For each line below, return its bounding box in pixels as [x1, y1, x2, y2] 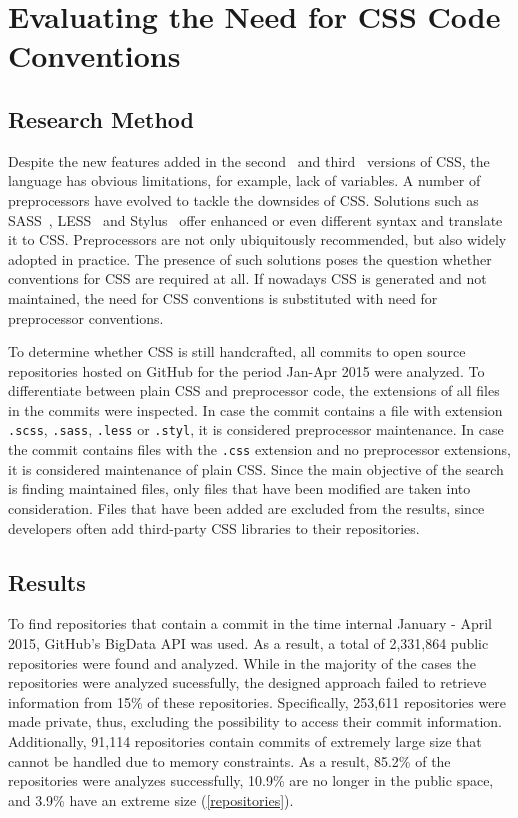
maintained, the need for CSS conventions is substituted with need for [8, 287, 438, 308]
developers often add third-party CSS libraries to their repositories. [8, 517, 420, 538]
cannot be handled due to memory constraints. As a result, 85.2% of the [8, 750, 451, 771]
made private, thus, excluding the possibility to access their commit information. [8, 711, 503, 732]
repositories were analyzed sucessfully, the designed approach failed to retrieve [8, 672, 487, 693]
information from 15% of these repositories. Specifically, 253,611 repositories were [8, 691, 507, 712]
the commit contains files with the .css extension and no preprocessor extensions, [8, 439, 511, 460]
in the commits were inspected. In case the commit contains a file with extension [8, 399, 503, 420]
